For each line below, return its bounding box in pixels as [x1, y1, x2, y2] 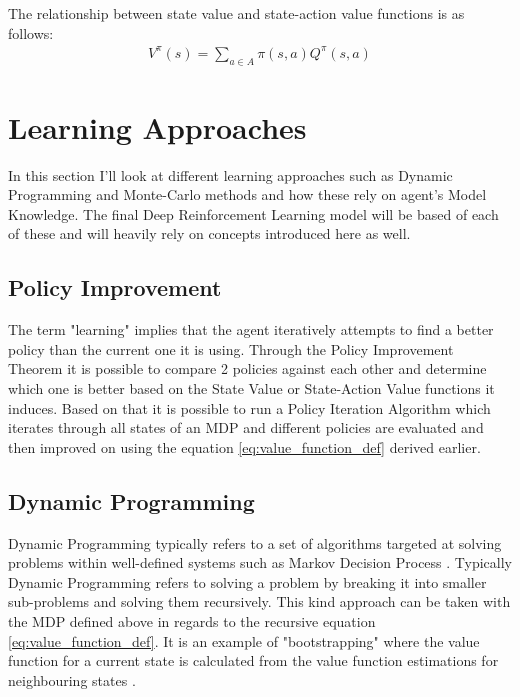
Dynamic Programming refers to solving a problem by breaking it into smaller [8, 571, 487, 592]
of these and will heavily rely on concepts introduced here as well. [8, 223, 411, 244]
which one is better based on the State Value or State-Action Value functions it [8, 378, 495, 398]
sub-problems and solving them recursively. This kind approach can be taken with [8, 591, 511, 612]
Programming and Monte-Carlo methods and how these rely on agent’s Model [8, 184, 487, 205]
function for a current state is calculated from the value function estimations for [8, 650, 499, 671]
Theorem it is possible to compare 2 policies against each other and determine [8, 358, 487, 379]
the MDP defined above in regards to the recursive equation [8, 610, 376, 631]
